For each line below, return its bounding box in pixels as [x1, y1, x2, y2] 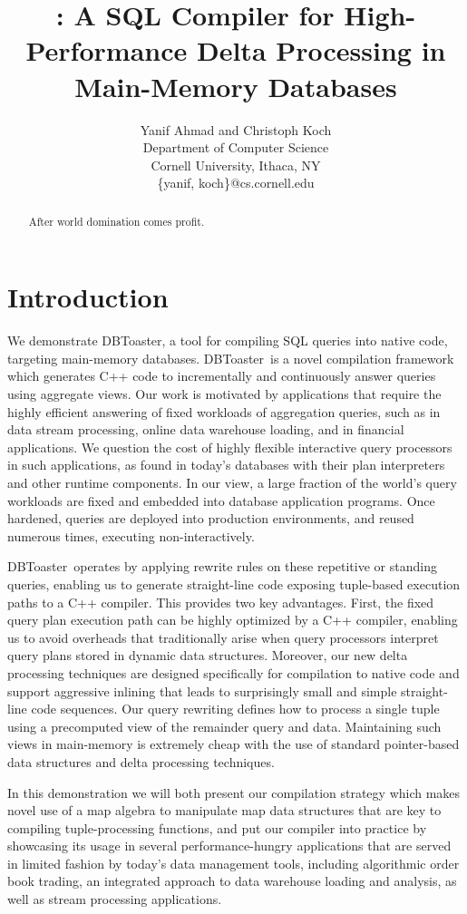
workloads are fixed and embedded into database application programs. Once [7, 491, 435, 510]
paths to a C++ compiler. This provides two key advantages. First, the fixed [7, 592, 434, 611]
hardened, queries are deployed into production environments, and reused [7, 509, 414, 528]
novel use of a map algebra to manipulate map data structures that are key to [7, 801, 442, 820]
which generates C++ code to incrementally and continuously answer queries [7, 366, 436, 385]
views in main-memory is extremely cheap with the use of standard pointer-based [7, 734, 460, 754]
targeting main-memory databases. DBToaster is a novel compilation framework [7, 348, 454, 367]
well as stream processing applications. [7, 890, 222, 909]
